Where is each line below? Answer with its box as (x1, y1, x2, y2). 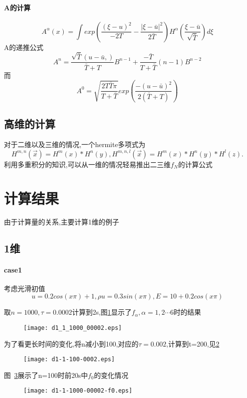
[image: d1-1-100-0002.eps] (24, 356, 115, 363)
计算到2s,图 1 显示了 (72, 307, 132, 317)
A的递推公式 (4, 42, 44, 52)
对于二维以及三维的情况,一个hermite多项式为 (4, 139, 146, 149)
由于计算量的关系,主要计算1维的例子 (4, 216, 119, 226)
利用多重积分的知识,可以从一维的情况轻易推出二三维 (4, 159, 171, 169)
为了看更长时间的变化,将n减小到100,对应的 (4, 338, 139, 348)
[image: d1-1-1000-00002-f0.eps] (24, 387, 132, 395)
